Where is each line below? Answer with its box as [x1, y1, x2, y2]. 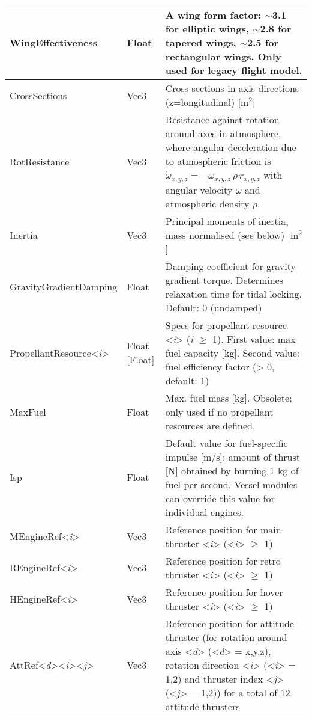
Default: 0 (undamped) [165, 300, 262, 314]
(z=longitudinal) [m [165, 95, 249, 109]
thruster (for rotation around [165, 630, 287, 644]
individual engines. [165, 505, 244, 519]
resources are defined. [165, 418, 256, 432]
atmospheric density [165, 196, 250, 210]
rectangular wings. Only [165, 49, 281, 63]
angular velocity [165, 182, 233, 197]
